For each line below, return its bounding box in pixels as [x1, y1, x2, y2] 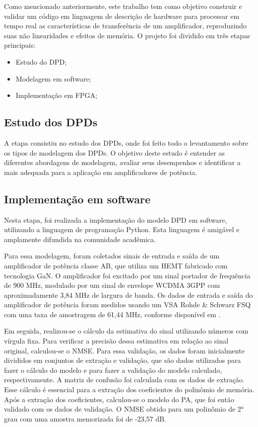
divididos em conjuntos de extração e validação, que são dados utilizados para [4, 355, 241, 365]
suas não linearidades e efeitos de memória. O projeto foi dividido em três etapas [4, 30, 250, 40]
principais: [4, 40, 36, 50]
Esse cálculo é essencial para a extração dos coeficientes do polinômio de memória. [4, 384, 255, 395]
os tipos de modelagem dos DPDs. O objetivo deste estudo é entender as [4, 147, 225, 158]
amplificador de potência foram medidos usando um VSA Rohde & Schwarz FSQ [4, 299, 251, 310]
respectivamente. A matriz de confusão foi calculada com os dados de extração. [4, 374, 245, 385]
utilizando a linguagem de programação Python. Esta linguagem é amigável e [4, 224, 240, 235]
